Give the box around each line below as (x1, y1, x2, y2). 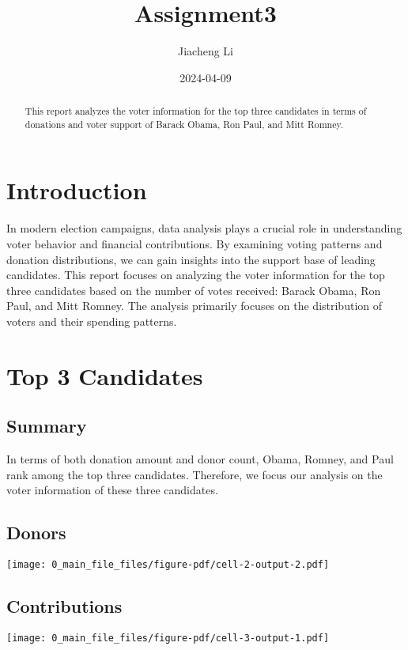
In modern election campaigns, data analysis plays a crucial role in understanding (6, 220, 402, 236)
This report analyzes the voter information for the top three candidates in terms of (25, 104, 367, 118)
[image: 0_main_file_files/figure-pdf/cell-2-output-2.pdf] (6, 559, 330, 571)
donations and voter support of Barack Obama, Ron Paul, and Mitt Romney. (25, 117, 344, 130)
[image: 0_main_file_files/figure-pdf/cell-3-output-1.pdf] (6, 632, 330, 644)
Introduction (6, 174, 147, 206)
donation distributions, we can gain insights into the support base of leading (6, 251, 376, 267)
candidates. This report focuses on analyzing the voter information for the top (6, 266, 385, 283)
